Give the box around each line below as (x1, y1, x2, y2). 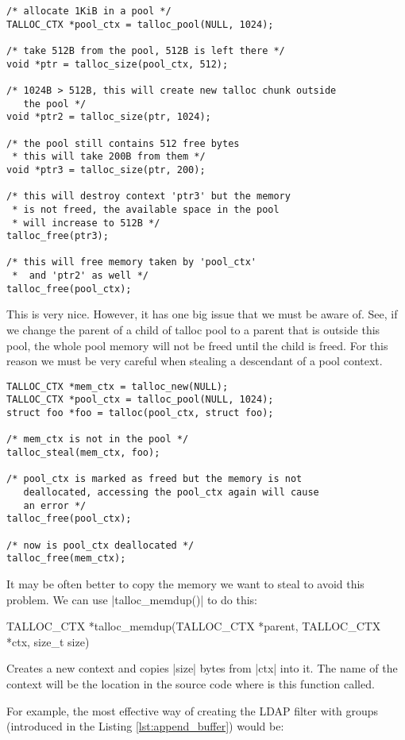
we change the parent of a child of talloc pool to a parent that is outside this (6, 322, 380, 338)
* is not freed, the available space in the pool (12, 203, 280, 215)
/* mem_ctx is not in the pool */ (6, 434, 189, 445)
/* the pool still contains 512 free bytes (6, 137, 240, 149)
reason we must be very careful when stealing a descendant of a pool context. (6, 353, 383, 369)
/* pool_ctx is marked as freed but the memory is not (6, 473, 303, 485)
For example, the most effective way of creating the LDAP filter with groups (6, 702, 379, 719)
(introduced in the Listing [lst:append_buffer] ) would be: (6, 718, 284, 734)
